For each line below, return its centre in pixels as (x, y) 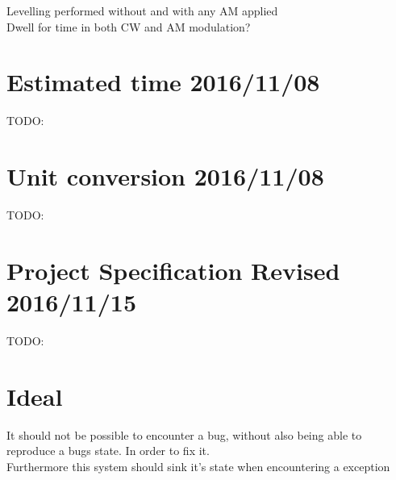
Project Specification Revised (173, 270)
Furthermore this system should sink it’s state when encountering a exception (198, 466)
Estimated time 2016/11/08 (163, 82)
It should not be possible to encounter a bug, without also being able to (184, 434)
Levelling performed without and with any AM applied (142, 10)
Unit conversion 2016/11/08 (165, 176)
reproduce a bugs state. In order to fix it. (108, 451)
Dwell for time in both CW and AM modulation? (129, 26)
